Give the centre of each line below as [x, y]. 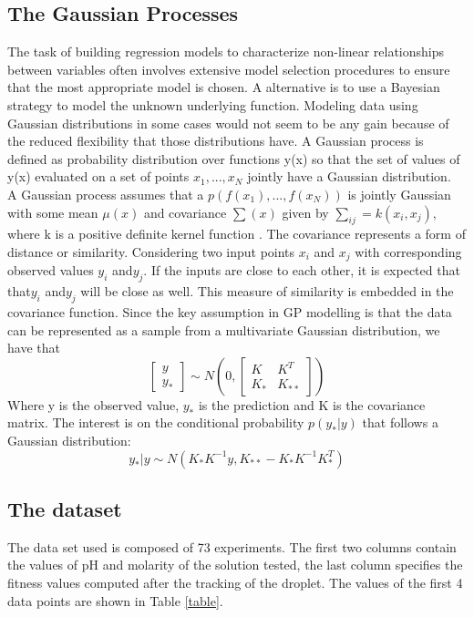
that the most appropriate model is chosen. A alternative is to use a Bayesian [224, 87]
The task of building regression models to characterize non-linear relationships [226, 51]
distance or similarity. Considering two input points [151, 251]
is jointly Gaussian [399, 194]
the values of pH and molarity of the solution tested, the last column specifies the [235, 565]
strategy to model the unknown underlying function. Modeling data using [213, 104]
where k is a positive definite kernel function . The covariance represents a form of [237, 234]
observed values [51, 270]
